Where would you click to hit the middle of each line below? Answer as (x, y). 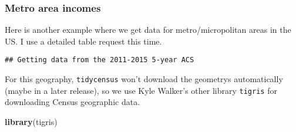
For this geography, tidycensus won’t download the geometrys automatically (144, 79)
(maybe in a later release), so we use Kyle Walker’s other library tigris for (141, 90)
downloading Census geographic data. (73, 102)
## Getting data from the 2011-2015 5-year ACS (100, 60)
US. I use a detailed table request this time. (83, 41)
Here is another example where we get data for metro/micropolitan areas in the (148, 30)
